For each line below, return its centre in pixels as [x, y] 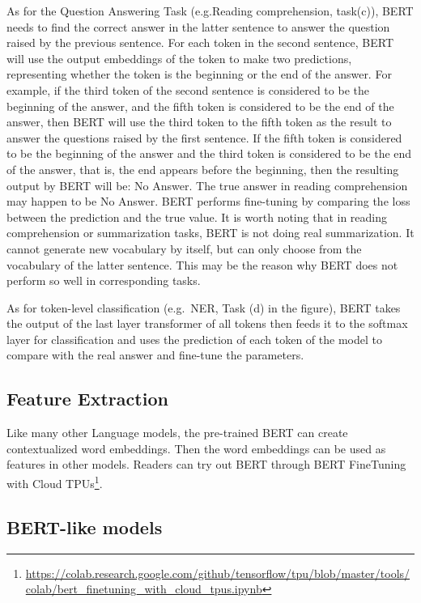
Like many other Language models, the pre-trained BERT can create [177, 433]
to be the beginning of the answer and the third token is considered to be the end [209, 153]
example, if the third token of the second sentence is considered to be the [188, 89]
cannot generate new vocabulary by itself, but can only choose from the [184, 248]
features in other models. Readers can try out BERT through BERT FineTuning [206, 464]
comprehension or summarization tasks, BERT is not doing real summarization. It [210, 233]
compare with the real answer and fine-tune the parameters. [155, 355]
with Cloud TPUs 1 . [55, 482]
